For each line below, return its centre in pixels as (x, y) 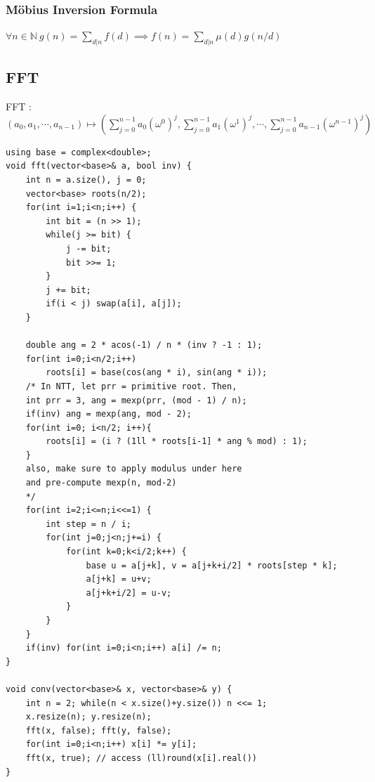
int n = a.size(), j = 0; (86, 180)
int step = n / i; (88, 524)
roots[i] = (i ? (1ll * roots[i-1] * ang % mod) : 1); (177, 442)
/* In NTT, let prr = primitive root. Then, (131, 386)
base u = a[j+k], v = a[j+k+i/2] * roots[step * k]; (212, 565)
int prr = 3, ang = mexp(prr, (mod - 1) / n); (136, 400)
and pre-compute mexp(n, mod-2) (101, 483)
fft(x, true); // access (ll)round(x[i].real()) (141, 758)
